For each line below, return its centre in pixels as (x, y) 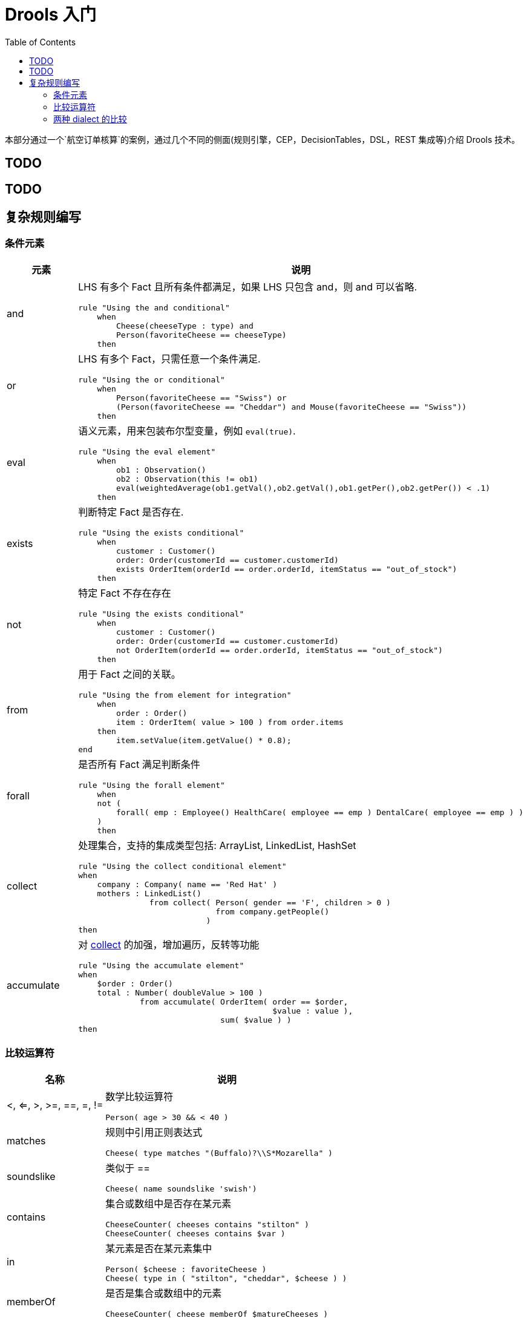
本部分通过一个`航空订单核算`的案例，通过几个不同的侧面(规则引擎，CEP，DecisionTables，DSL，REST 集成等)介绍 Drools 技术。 (263, 139)
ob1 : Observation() (161, 470)
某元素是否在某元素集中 (159, 1248)
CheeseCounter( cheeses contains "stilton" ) (207, 1224)
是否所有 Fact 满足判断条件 (139, 764)
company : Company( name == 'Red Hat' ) (187, 884)
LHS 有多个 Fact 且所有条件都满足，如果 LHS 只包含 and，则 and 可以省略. (248, 287)
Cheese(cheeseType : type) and (185, 326)
